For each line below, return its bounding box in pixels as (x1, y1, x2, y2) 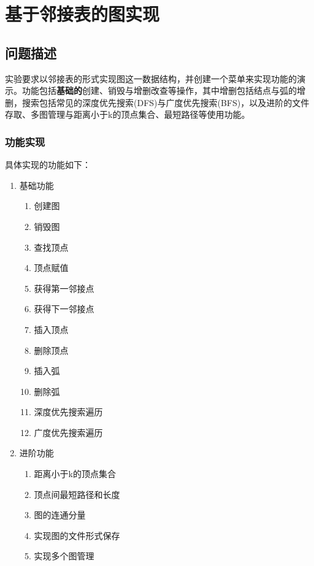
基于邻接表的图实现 (5, 1, 160, 26)
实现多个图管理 (34, 549, 94, 562)
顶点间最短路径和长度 (34, 488, 120, 500)
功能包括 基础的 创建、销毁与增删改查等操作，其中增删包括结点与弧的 (21, 84, 297, 97)
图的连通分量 (34, 508, 86, 521)
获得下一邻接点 (34, 302, 94, 315)
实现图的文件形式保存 (34, 529, 120, 541)
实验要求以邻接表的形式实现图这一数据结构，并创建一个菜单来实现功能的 (5, 72, 297, 85)
